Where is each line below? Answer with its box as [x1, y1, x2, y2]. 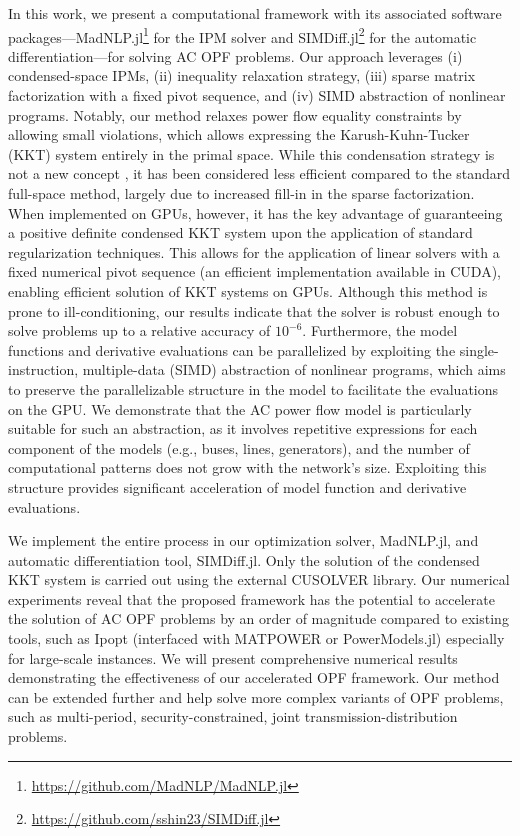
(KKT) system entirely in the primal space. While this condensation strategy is [8, 143, 495, 164]
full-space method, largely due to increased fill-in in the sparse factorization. [8, 183, 475, 203]
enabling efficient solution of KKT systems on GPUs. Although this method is [8, 280, 488, 301]
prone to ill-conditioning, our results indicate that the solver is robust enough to [8, 300, 500, 321]
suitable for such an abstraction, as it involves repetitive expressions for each [8, 418, 478, 439]
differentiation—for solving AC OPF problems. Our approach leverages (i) [8, 45, 463, 66]
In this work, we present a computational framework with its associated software [8, 3, 502, 23]
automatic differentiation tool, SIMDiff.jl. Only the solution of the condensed [8, 549, 480, 570]
